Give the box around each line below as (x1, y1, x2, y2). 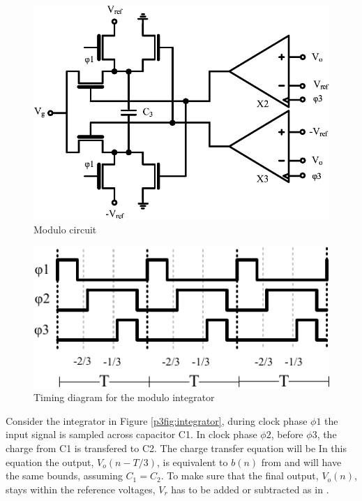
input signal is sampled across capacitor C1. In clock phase (6, 427, 257, 442)
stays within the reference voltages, (6, 481, 156, 496)
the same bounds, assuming (6, 468, 123, 483)
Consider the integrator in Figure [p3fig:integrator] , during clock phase (6, 413, 308, 428)
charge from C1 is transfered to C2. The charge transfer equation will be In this (6, 441, 347, 456)
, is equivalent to (157, 454, 228, 469)
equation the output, (6, 454, 94, 469)
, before (271, 427, 303, 442)
